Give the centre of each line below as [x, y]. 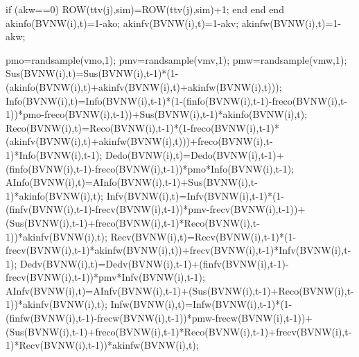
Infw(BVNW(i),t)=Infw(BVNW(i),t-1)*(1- [201, 304]
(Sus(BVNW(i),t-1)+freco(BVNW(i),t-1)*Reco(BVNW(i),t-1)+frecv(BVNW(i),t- [179, 331]
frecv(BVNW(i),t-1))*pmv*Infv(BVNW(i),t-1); [105, 277]
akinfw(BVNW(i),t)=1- [291, 23]
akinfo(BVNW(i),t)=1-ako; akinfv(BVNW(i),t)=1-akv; [122, 23]
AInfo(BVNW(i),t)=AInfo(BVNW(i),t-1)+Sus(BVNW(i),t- [132, 182]
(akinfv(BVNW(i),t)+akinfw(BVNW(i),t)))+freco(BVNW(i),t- [139, 141]
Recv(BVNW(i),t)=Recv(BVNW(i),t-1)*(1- [203, 236]
